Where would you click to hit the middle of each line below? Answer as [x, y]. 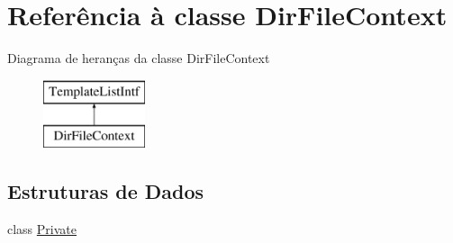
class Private [42, 229]
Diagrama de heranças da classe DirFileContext [139, 58]
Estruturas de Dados [106, 191]
